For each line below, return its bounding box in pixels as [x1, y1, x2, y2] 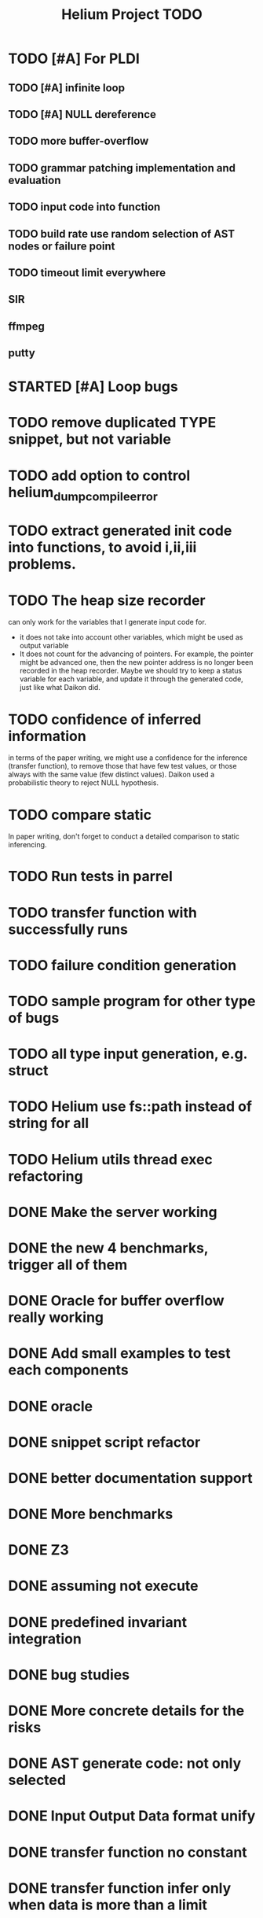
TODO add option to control [8, 467, 191, 485]
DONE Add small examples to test [8, 1344, 232, 1363]
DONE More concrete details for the [8, 1702, 245, 1720]
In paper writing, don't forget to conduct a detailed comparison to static [8, 832, 239, 841]
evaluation [8, 173, 61, 186]
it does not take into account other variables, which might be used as [19, 633, 243, 642]
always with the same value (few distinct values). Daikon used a [8, 769, 214, 780]
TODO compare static [8, 806, 152, 824]
